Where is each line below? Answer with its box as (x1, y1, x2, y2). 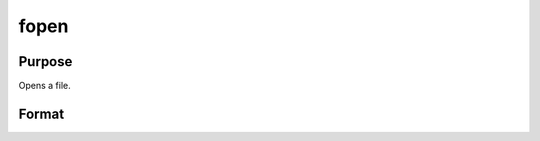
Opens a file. (18, 80, 71, 92)
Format (18, 105, 65, 122)
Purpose (18, 53, 73, 70)
